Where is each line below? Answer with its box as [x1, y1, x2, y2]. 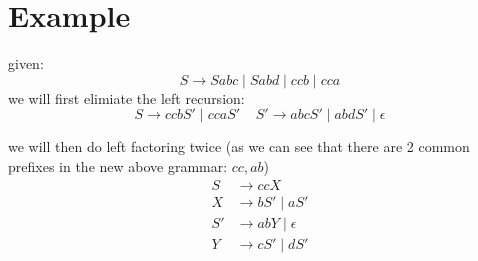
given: [8, 53, 44, 74]
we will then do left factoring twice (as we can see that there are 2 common [8, 136, 470, 157]
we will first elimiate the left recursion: [8, 87, 245, 108]
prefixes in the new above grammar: [8, 155, 228, 176]
